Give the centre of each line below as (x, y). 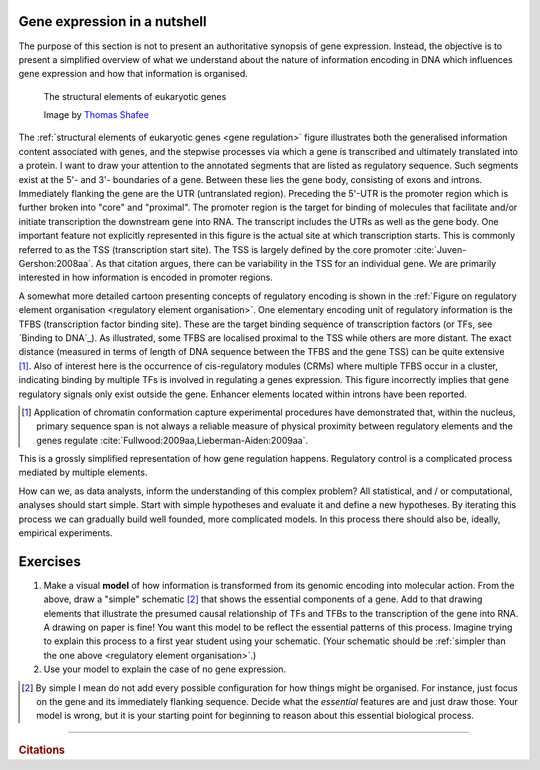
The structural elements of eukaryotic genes (135, 96)
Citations (41, 750)
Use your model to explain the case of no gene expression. (165, 669)
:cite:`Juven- (440, 249)
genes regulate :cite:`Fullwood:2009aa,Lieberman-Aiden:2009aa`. (172, 440)
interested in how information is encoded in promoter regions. (146, 277)
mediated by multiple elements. (83, 472)
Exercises (50, 561)
